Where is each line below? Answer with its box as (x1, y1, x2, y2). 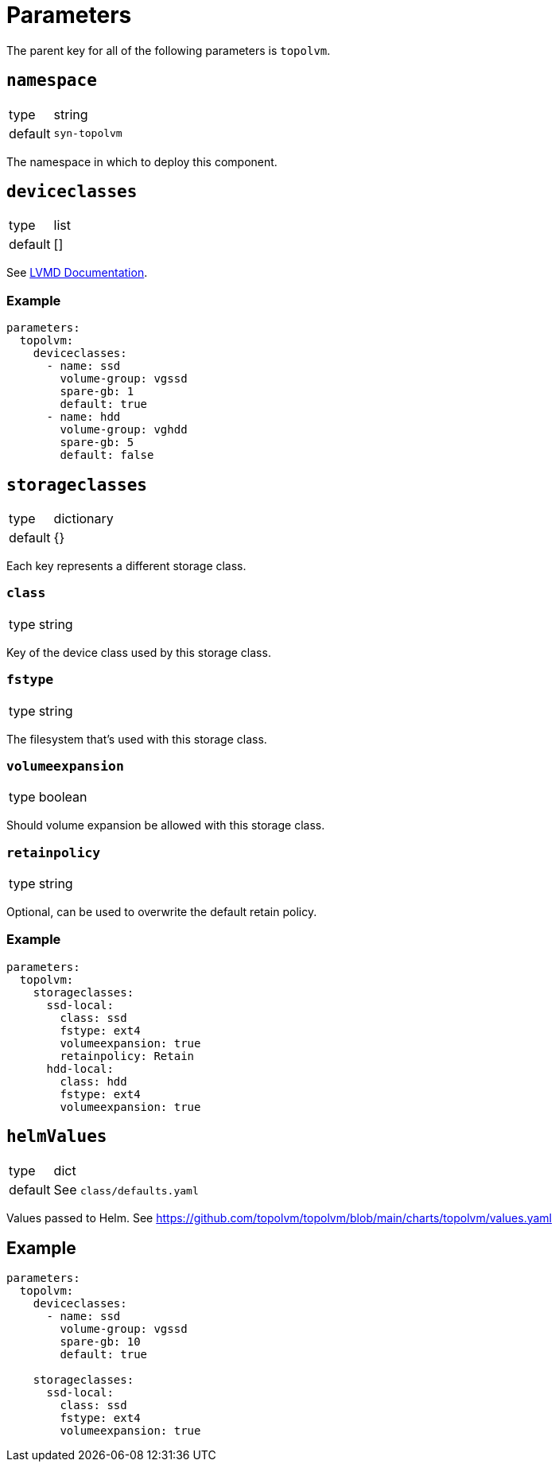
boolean (38, 789, 87, 806)
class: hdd (60, 1074, 127, 1088)
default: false (60, 449, 154, 462)
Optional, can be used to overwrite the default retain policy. (6, 905, 317, 919)
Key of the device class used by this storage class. (6, 645, 271, 659)
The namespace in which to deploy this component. (6, 154, 278, 169)
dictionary (53, 511, 114, 527)
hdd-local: (46, 1062, 114, 1075)
